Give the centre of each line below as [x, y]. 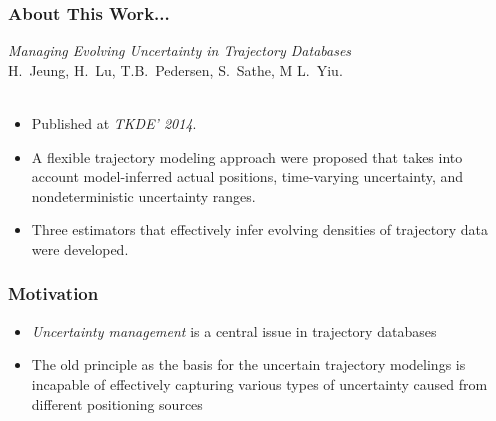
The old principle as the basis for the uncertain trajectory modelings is [248, 364]
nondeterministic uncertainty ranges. [143, 195]
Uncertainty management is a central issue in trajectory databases [234, 330]
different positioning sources [117, 403]
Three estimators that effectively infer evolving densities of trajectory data [260, 229]
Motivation [53, 293]
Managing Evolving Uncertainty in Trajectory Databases [180, 50]
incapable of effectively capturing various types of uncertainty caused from [259, 383]
